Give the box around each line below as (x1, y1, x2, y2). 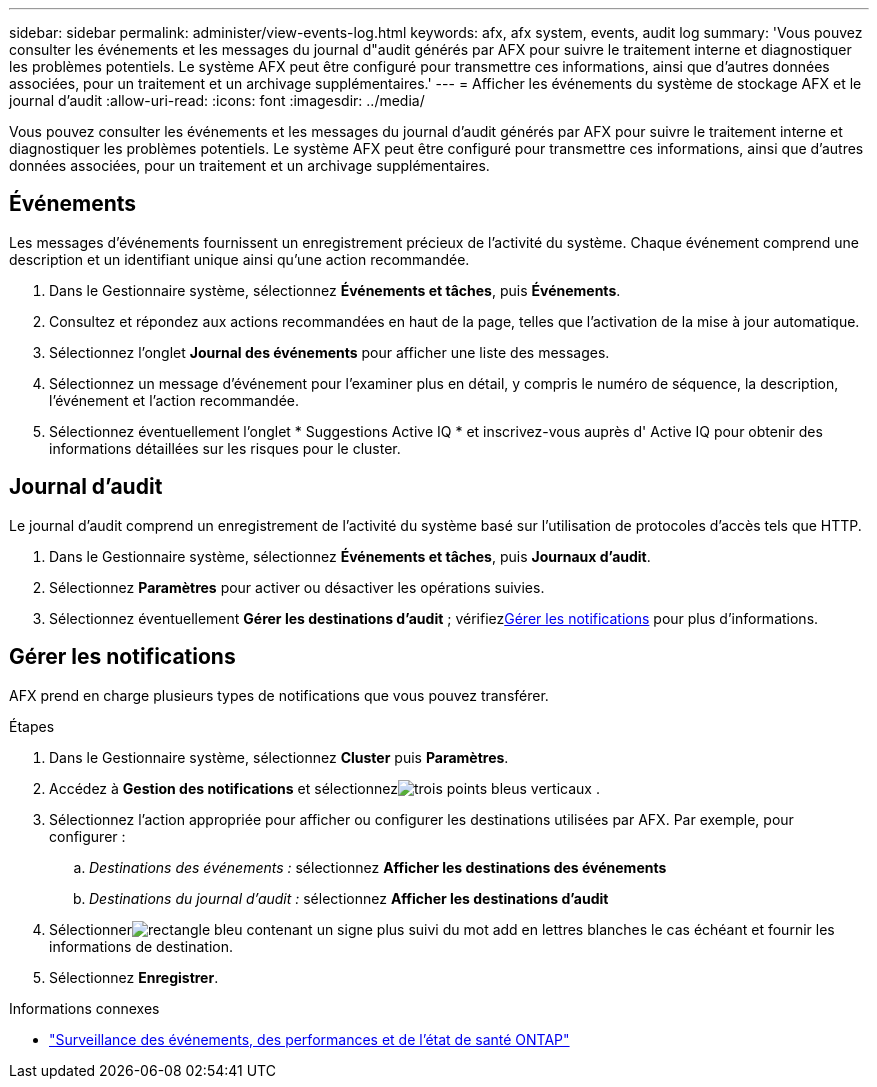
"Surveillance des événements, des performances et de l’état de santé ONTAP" (49, 1030, 570, 1048)
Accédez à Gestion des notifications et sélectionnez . (49, 779, 600, 797)
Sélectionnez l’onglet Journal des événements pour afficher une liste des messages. (49, 343, 610, 361)
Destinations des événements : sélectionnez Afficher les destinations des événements (89, 858, 667, 876)
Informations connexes (9, 999, 160, 1017)
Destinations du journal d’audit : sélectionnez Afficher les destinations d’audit (89, 889, 609, 907)
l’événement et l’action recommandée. (49, 391, 300, 409)
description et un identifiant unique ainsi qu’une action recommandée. (9, 250, 470, 268)
